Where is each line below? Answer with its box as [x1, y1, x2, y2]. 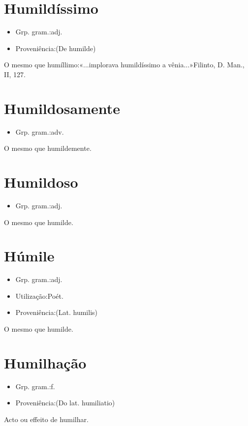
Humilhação [4, 352, 87, 372]
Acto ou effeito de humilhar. [4, 414, 89, 424]
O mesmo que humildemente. [4, 143, 92, 153]
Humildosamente [4, 98, 120, 118]
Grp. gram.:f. [15, 381, 55, 391]
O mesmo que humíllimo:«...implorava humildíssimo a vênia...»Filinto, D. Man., [4, 59, 245, 70]
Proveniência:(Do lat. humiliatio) [15, 398, 115, 408]
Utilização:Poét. [15, 290, 63, 301]
